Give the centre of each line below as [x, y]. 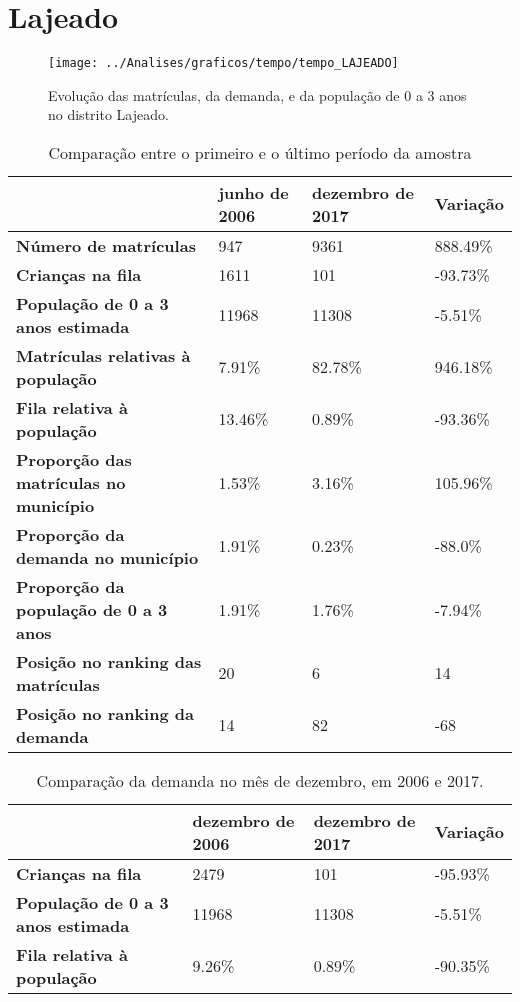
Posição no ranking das [109, 661]
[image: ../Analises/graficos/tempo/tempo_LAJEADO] [223, 63]
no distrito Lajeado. [108, 114]
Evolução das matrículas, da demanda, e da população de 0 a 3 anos [257, 94]
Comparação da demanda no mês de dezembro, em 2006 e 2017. [260, 780]
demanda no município [107, 557]
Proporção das [74, 459]
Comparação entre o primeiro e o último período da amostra [260, 152]
